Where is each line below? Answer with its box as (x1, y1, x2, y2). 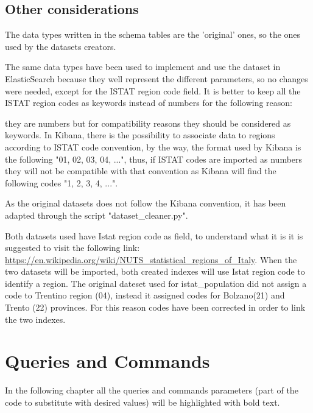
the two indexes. (5, 312, 66, 325)
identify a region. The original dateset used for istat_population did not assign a (5, 277, 307, 289)
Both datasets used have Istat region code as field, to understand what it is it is (5, 229, 303, 242)
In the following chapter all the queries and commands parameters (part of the (5, 384, 298, 397)
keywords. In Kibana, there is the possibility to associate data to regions (5, 129, 275, 141)
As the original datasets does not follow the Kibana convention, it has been (5, 197, 286, 210)
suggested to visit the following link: (5, 241, 140, 254)
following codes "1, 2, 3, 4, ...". (5, 176, 118, 189)
